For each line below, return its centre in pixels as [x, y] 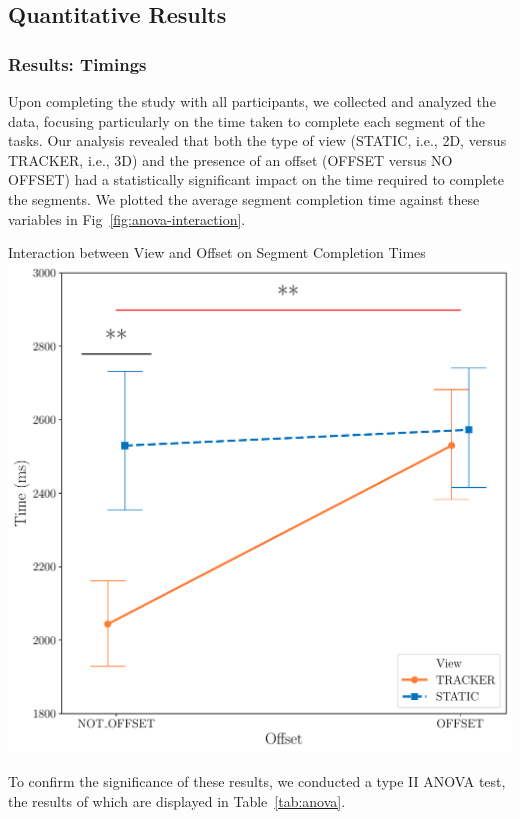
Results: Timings [77, 63]
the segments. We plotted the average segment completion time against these [244, 198]
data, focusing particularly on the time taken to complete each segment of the [246, 120]
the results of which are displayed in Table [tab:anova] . [177, 800]
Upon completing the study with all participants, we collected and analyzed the [252, 101]
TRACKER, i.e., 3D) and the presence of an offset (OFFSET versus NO [230, 159]
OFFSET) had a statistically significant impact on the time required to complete [256, 179]
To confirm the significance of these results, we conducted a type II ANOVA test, [257, 781]
